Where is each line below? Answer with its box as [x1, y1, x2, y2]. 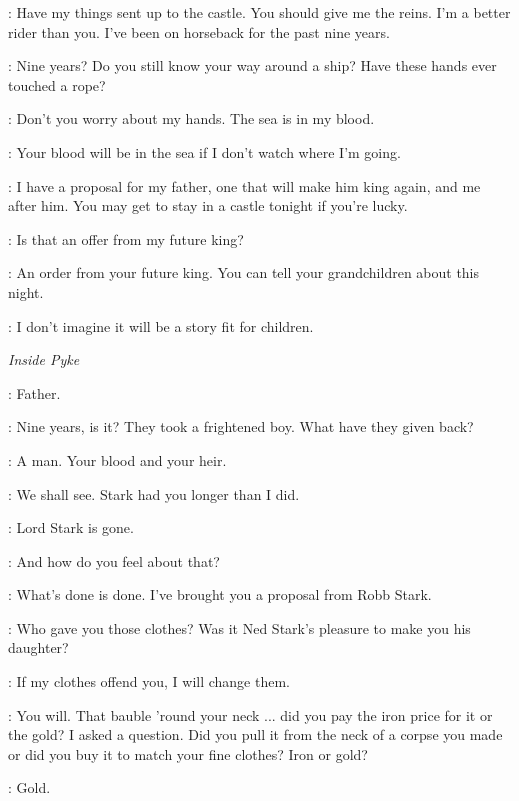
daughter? [8, 637, 69, 658]
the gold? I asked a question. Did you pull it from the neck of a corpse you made [8, 724, 503, 745]
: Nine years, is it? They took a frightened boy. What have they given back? [8, 416, 474, 437]
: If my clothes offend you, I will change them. [8, 671, 290, 692]
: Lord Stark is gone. [8, 517, 134, 538]
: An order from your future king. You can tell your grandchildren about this [8, 262, 480, 283]
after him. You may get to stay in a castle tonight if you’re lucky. [8, 195, 408, 216]
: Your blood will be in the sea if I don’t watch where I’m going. [8, 141, 401, 162]
